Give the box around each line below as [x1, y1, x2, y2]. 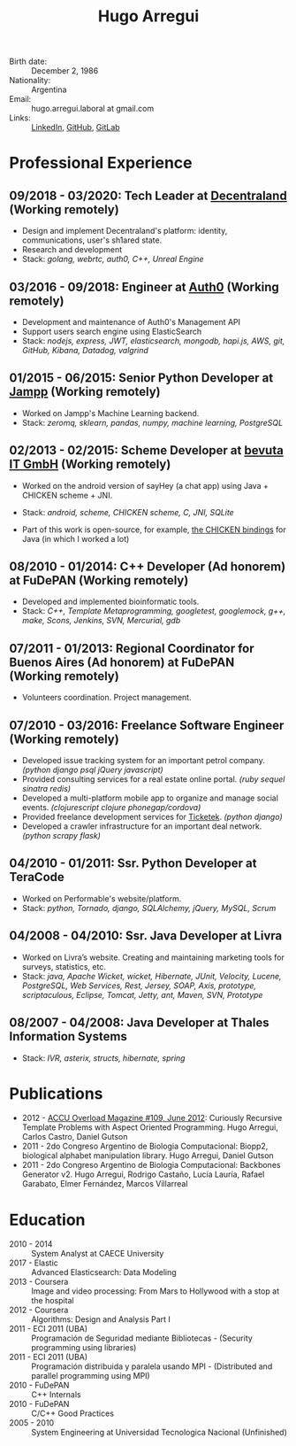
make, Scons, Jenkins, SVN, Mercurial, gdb [21, 615, 181, 626]
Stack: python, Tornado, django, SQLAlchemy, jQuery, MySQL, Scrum [21, 902, 277, 913]
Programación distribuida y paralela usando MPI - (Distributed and [31, 1361, 273, 1372]
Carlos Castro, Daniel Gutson [21, 1132, 128, 1142]
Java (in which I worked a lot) [21, 533, 130, 544]
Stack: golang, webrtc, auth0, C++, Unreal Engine [21, 254, 205, 265]
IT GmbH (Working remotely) [9, 457, 171, 472]
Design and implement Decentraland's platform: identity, [21, 226, 228, 236]
